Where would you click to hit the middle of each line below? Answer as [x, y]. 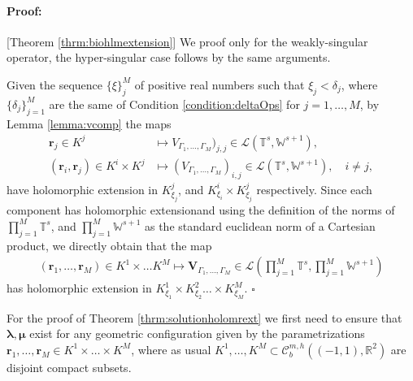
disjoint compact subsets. [69, 367]
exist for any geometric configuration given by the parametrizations [197, 333]
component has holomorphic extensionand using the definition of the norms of [201, 210]
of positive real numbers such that [220, 84]
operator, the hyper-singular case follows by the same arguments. [169, 57]
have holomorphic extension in [83, 189]
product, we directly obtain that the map [109, 245]
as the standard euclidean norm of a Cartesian [260, 225]
